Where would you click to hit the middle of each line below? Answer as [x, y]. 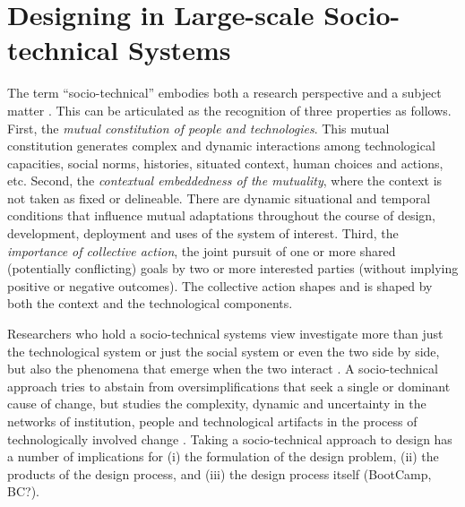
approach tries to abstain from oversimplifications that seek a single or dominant [229, 386]
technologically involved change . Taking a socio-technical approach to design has [230, 438]
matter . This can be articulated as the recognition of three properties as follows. [229, 110]
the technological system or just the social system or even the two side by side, [224, 351]
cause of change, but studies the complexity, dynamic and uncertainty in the [217, 404]
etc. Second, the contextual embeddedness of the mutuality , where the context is [225, 180]
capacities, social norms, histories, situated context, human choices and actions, [225, 163]
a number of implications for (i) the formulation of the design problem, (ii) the [223, 456]
